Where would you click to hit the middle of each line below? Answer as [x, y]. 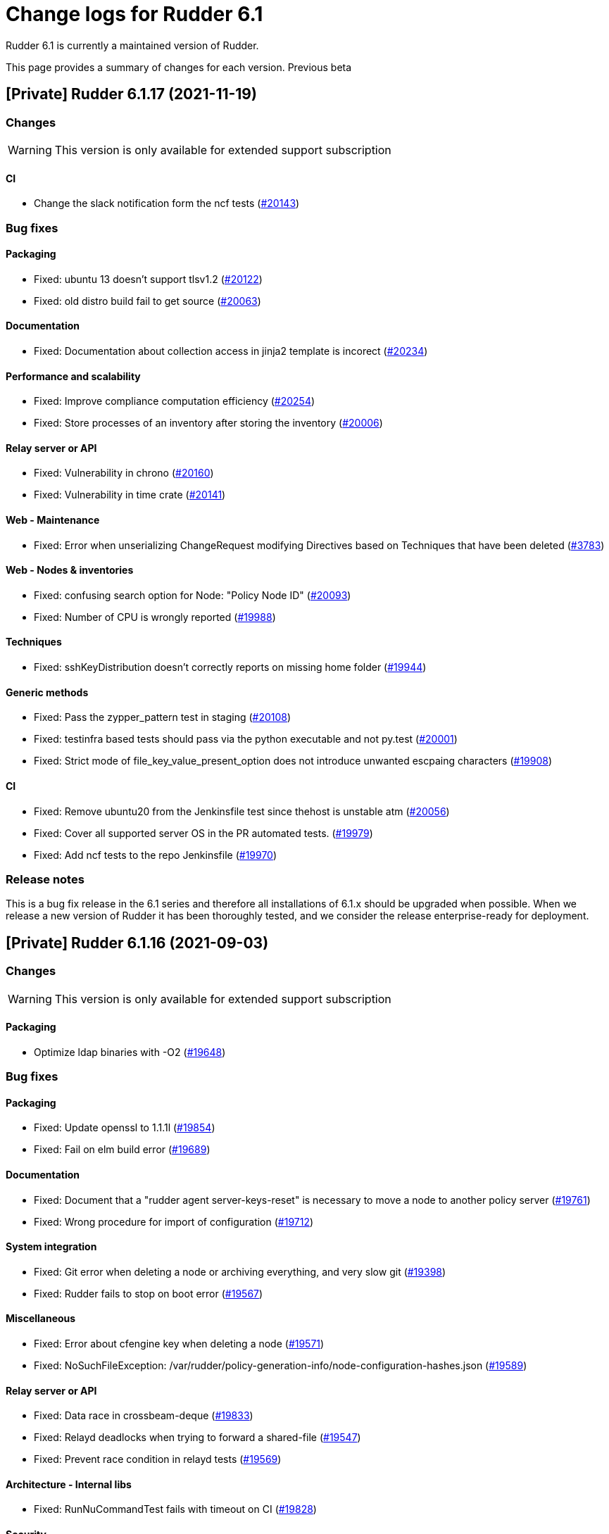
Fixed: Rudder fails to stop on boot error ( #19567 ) [149, 1293]
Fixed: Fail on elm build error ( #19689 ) [122, 1150]
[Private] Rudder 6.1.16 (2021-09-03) [137, 943]
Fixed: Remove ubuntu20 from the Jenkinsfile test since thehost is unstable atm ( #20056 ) [242, 811]
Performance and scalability [73, 376]
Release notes [45, 879]
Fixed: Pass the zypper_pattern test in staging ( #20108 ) [163, 717]
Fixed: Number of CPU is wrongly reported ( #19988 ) [155, 617]
